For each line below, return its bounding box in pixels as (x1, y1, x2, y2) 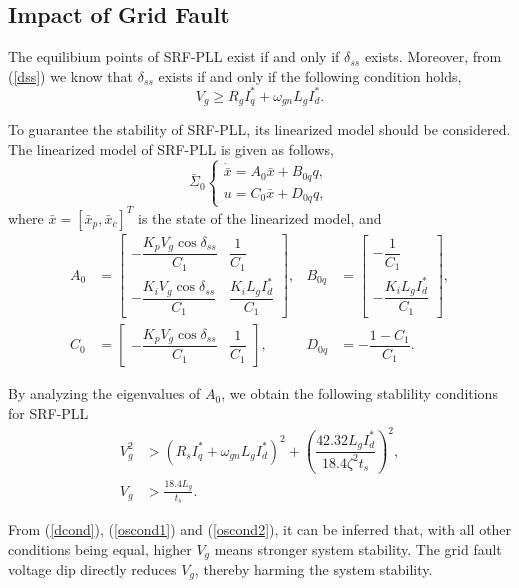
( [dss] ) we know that (8, 65, 133, 86)
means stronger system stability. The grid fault (214, 538, 502, 559)
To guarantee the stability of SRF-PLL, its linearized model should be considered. (8, 119, 511, 140)
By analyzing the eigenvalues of (8, 383, 201, 404)
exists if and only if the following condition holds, (158, 65, 462, 86)
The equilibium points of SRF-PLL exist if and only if (8, 46, 340, 67)
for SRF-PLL (8, 403, 89, 424)
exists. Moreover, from (364, 46, 502, 67)
